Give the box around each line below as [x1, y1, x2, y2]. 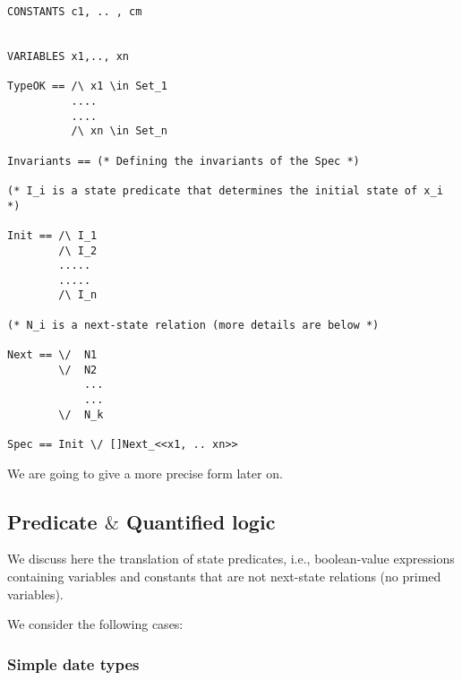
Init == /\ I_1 [7, 228, 98, 242]
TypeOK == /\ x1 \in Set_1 [7, 80, 167, 93]
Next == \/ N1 [7, 349, 98, 362]
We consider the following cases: [7, 615, 184, 633]
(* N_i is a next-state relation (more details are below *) [7, 318, 380, 331]
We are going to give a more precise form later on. [7, 463, 283, 482]
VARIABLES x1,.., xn [7, 49, 130, 63]
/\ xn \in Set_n [71, 125, 167, 138]
